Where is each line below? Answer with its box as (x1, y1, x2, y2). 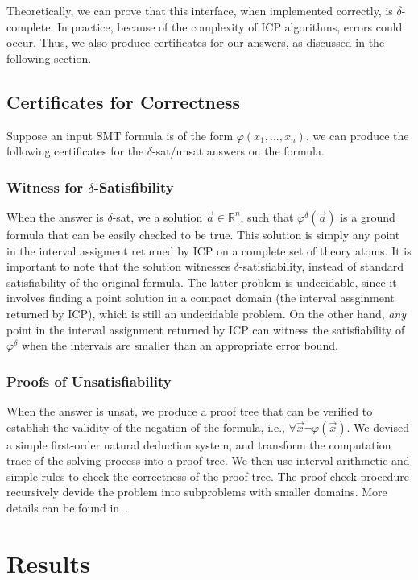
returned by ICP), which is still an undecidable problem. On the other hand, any (6, 304, 407, 321)
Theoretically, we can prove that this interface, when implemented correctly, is (6, 2, 393, 19)
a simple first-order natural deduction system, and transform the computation (6, 436, 391, 453)
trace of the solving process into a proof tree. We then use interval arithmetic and (6, 452, 410, 469)
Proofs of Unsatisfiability (6, 371, 172, 391)
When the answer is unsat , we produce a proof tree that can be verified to (6, 402, 373, 419)
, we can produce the (305, 126, 409, 143)
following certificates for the (6, 143, 144, 159)
